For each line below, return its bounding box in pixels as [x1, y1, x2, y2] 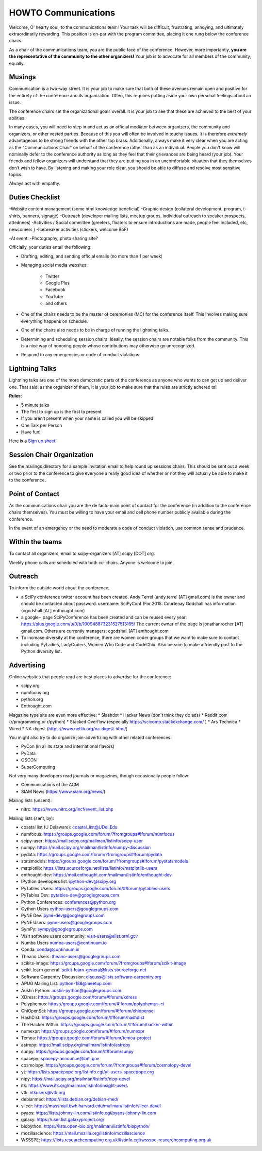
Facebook [45, 287, 65, 292]
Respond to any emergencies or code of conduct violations [21, 352, 140, 358]
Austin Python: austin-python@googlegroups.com [21, 987, 122, 993]
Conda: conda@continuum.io [21, 946, 80, 952]
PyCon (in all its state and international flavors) [21, 743, 115, 749]
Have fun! [21, 429, 41, 435]
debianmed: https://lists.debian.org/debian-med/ [21, 1096, 119, 1102]
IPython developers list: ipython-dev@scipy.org [21, 878, 116, 884]
